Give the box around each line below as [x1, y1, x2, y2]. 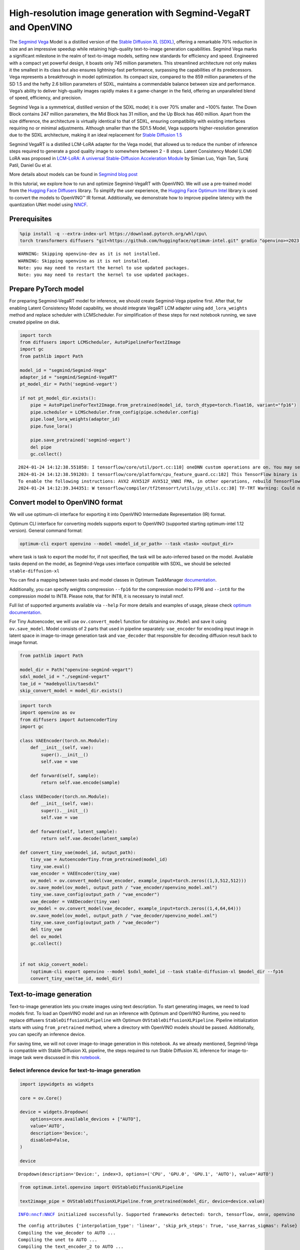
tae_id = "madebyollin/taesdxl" [19, 680, 99, 686]
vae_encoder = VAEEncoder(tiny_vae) [30, 870, 120, 876]
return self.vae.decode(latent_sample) [40, 835, 138, 841]
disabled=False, [30, 1137, 70, 1142]
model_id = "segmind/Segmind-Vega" [19, 367, 107, 373]
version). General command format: [9, 527, 83, 533]
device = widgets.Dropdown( [19, 1109, 88, 1115]
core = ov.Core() [19, 1095, 62, 1101]
